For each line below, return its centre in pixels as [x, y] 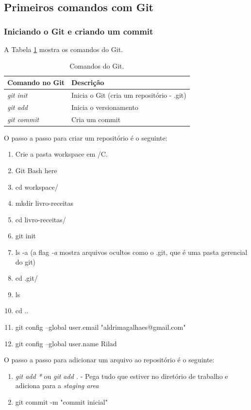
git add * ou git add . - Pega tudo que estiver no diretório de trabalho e [122, 376]
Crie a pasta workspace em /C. [61, 154]
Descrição [88, 82]
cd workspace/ [37, 187]
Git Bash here [36, 170]
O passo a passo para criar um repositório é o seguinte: [86, 137]
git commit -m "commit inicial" [61, 401]
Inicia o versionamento [105, 107]
